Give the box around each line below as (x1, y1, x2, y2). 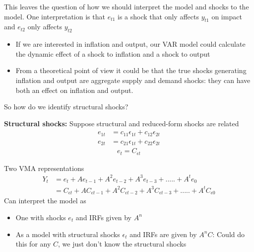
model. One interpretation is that (4, 11, 105, 21)
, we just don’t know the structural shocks (58, 239, 187, 249)
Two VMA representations (4, 163, 84, 173)
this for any (15, 239, 51, 249)
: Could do (212, 229, 245, 239)
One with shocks (15, 212, 66, 222)
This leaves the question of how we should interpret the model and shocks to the (4, 1, 249, 11)
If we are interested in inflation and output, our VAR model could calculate (15, 39, 246, 49)
